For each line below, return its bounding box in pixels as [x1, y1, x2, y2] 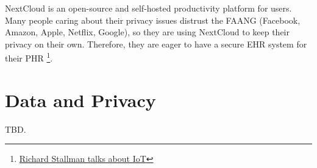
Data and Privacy [5, 87, 156, 112]
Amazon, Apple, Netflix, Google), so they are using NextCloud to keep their [5, 26, 290, 38]
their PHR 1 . [5, 50, 53, 65]
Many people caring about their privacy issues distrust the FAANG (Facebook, [5, 13, 301, 26]
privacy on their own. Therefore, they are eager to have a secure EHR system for [5, 37, 307, 50]
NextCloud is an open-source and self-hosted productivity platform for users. [5, 2, 292, 14]
